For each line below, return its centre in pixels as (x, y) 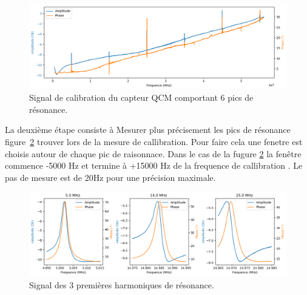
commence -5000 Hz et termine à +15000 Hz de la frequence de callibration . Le (154, 165)
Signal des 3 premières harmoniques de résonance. (122, 284)
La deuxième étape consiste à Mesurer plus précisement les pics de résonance (148, 130)
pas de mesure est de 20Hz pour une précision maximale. (110, 177)
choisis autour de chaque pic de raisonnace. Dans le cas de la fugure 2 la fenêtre (153, 153)
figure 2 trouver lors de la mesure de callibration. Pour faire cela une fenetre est (154, 142)
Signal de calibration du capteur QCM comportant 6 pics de (141, 97)
